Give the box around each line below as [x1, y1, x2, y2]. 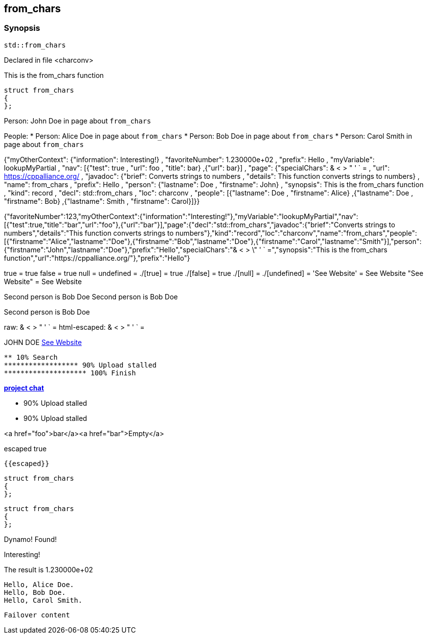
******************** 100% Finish [4, 368, 136, 377]
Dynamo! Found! [4, 535, 57, 543]
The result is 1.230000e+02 [4, 565, 93, 574]
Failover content [4, 611, 70, 619]
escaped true [4, 444, 47, 453]
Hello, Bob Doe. [4, 588, 66, 596]
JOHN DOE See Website [4, 338, 82, 346]
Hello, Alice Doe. [4, 580, 74, 589]
